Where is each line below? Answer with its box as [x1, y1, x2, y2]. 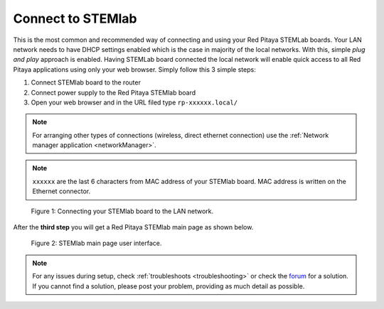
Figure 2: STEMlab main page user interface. [31, 239, 162, 248]
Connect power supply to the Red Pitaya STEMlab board [31, 88, 196, 97]
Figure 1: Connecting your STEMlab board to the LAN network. [31, 207, 213, 215]
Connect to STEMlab [13, 11, 137, 26]
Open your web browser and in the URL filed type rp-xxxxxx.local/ [31, 98, 238, 107]
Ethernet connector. [32, 187, 91, 195]
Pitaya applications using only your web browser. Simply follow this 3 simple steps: [13, 65, 256, 74]
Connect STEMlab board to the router [31, 78, 142, 87]
